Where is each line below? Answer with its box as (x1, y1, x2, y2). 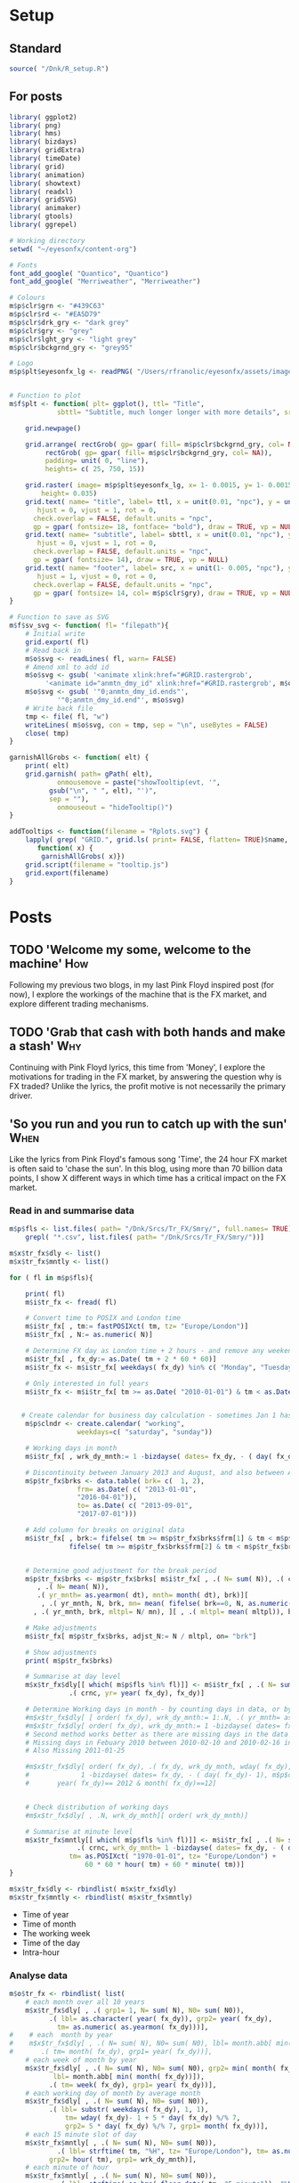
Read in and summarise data (9, 1204, 135, 1217)
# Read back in (25, 646, 82, 655)
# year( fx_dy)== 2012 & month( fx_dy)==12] (25, 1779, 217, 1788)
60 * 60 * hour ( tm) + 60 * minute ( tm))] (85, 1861, 245, 1869)
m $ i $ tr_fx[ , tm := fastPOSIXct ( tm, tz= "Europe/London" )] (25, 1322, 249, 1332)
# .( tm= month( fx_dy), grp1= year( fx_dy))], (9, 2048, 214, 2057)
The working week (21, 1927, 91, 1938)
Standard (9, 41, 62, 56)
